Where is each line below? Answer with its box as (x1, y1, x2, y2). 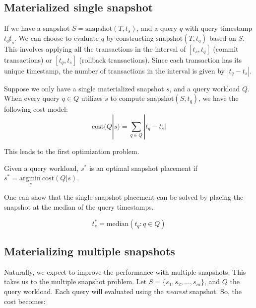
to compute (110, 93, 145, 103)
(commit (213, 43, 239, 54)
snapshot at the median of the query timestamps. (4, 201, 154, 212)
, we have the (198, 93, 239, 103)
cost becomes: (4, 296, 46, 306)
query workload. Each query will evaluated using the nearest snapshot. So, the (4, 286, 242, 296)
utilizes (81, 93, 103, 103)
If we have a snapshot (4, 23, 70, 33)
